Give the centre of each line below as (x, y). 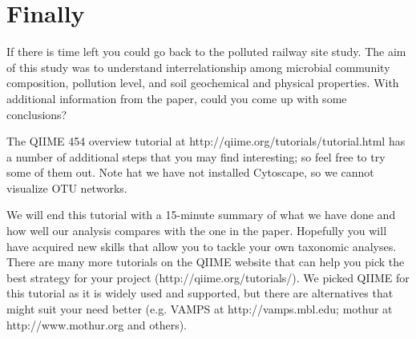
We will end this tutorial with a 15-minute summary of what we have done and (201, 215)
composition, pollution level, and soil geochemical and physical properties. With (203, 83)
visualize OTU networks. (67, 187)
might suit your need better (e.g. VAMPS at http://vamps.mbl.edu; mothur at (200, 309)
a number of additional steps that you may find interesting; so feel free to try (196, 156)
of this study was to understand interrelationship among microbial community (198, 67)
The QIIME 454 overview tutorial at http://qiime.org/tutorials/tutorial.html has (206, 141)
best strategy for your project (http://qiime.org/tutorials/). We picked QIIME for (208, 277)
